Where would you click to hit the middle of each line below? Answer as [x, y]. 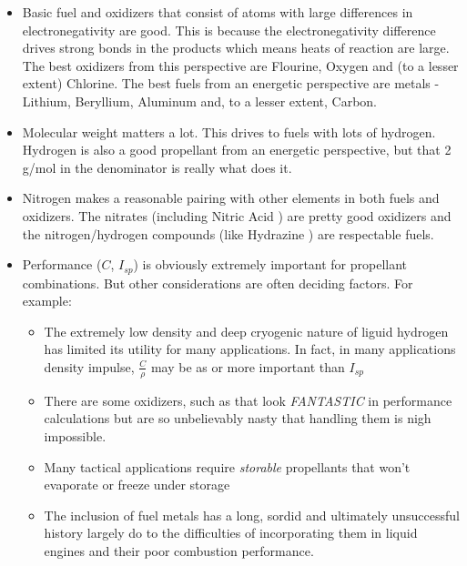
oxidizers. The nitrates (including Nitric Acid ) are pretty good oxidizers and [237, 215]
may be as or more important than [248, 366]
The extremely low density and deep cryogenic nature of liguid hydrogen [246, 331]
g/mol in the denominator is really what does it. [157, 167]
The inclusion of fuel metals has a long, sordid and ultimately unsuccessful [252, 515]
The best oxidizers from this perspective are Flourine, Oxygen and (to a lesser [240, 65]
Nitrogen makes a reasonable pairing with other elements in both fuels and [231, 198]
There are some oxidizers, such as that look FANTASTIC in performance [248, 400]
